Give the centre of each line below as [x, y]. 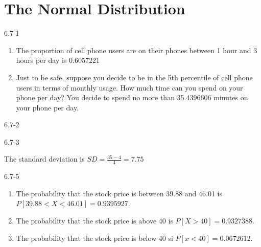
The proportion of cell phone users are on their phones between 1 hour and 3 [137, 50]
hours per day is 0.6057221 [58, 60]
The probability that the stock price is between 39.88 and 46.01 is [119, 193]
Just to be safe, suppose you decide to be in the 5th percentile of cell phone [134, 77]
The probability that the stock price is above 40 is [94, 221]
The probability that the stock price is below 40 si [94, 238]
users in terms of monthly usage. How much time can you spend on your [129, 87]
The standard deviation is [44, 159]
